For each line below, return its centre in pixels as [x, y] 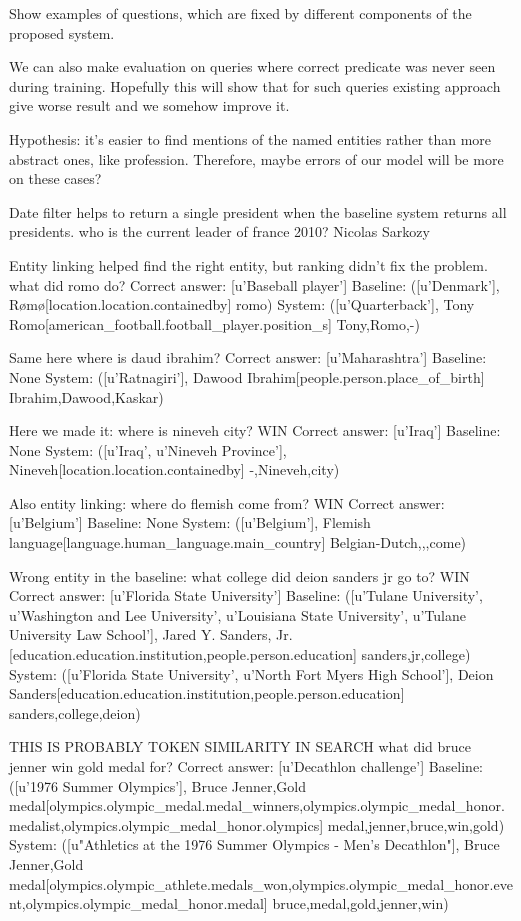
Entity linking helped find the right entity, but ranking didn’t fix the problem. [248, 264]
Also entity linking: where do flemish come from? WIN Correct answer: [227, 502]
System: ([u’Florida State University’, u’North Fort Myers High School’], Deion [251, 673]
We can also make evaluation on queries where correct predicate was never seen [252, 66]
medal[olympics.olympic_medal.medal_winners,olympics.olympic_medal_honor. [257, 805]
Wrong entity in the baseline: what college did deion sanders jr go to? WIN [239, 575]
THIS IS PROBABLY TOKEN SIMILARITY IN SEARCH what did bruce [240, 746]
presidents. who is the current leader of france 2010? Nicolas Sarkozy [219, 231]
